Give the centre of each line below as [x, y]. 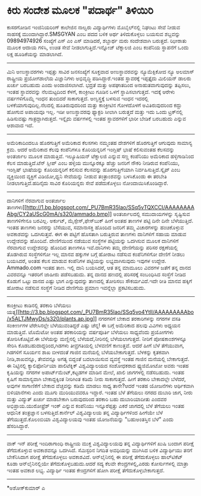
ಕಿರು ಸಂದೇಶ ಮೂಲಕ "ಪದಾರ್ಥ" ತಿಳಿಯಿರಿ [80, 10]
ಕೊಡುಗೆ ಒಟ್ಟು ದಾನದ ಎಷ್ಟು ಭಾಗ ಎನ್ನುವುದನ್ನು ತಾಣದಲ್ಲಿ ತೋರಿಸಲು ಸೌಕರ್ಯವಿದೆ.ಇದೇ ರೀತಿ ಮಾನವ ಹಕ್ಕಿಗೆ [100, 281]
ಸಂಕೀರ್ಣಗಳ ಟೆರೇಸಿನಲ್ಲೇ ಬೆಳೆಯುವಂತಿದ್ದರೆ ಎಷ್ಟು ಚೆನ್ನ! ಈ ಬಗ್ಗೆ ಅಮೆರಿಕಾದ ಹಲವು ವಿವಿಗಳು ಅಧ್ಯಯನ [94, 325]
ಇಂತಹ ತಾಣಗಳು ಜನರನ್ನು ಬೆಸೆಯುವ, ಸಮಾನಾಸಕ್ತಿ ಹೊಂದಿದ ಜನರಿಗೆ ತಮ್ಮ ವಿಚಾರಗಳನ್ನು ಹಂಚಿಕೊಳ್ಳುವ [95, 227]
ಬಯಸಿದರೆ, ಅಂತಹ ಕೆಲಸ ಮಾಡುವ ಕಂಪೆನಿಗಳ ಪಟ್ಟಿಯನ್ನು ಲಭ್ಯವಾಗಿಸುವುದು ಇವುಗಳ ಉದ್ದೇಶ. [86, 261]
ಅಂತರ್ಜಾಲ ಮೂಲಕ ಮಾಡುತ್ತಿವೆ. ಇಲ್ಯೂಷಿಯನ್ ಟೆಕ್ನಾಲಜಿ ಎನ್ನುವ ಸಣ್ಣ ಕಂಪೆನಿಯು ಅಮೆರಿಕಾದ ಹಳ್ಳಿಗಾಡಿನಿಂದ [101, 156]
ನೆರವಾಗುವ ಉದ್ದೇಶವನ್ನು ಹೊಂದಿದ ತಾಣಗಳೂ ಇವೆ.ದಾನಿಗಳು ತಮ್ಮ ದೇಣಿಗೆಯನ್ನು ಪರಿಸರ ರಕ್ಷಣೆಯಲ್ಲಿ [92, 247]
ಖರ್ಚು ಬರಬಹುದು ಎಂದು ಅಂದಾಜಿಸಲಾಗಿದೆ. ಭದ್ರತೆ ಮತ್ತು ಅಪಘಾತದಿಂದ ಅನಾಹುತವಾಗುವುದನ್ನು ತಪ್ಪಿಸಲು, [99, 85]
